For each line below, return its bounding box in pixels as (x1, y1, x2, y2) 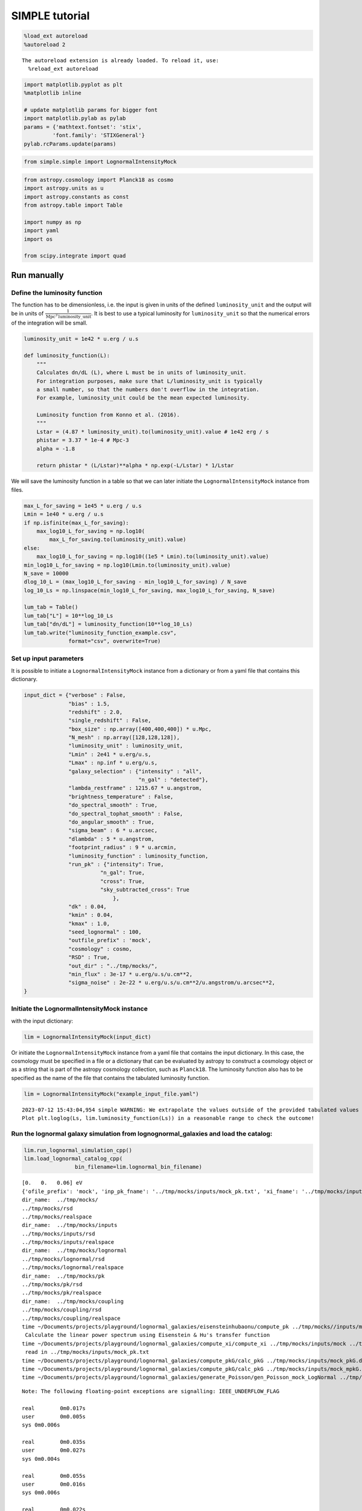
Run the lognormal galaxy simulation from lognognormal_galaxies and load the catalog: (11, 1129, 273, 1137)
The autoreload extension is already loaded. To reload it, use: (22, 57, 220, 63)
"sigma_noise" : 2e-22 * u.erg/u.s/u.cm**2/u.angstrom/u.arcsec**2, (68, 979, 276, 986)
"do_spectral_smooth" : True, (68, 801, 158, 809)
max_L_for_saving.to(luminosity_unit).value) (49, 536, 186, 543)
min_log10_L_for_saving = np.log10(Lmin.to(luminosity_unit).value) (24, 561, 231, 568)
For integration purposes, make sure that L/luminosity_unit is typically (36, 378, 262, 384)
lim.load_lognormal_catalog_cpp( (24, 1155, 123, 1162)
